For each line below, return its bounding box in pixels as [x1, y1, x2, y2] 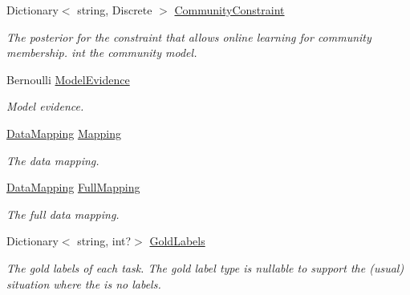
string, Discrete [77, 2, 152, 18]
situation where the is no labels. [6, 275, 161, 292]
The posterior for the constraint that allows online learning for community [6, 28, 371, 45]
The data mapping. [6, 152, 99, 168]
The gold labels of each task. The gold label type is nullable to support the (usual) [6, 259, 404, 276]
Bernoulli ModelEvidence [6, 71, 130, 87]
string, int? [77, 232, 132, 249]
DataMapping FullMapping [6, 179, 140, 196]
